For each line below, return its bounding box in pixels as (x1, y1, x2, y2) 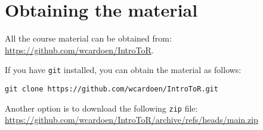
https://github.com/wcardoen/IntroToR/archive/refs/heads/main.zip (5, 113, 258, 126)
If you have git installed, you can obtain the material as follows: (5, 64, 242, 76)
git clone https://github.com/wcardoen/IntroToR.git (5, 84, 218, 93)
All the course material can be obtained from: (5, 32, 172, 45)
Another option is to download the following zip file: (5, 102, 198, 114)
